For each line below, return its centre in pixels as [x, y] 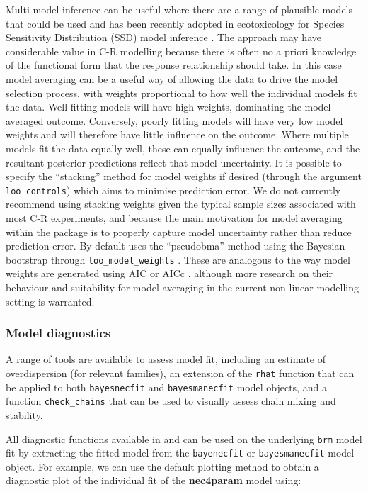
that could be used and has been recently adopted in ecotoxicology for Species [175, 23]
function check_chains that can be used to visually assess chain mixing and [171, 401]
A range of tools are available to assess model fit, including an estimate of [166, 359]
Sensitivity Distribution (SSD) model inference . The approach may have [163, 37]
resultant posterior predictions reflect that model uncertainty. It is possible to [174, 162]
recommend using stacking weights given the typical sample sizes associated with [181, 204]
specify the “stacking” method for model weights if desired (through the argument [184, 176]
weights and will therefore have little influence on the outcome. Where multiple [177, 134]
